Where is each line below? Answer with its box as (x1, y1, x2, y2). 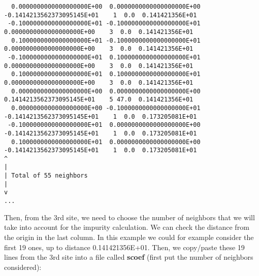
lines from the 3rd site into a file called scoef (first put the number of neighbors (4, 252, 253, 262)
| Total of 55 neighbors (4, 172, 88, 180)
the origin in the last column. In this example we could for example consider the (4, 231, 254, 242)
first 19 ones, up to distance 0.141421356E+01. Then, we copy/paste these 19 (4, 241, 245, 252)
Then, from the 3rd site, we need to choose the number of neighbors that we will (4, 212, 255, 222)
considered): (4, 261, 42, 272)
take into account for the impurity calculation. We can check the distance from (4, 222, 249, 232)
